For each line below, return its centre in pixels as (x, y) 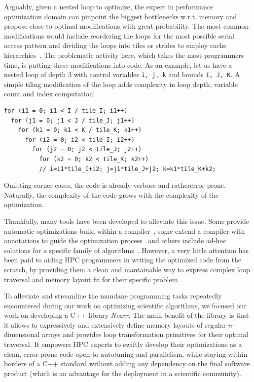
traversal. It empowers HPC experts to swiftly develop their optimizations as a (123, 344)
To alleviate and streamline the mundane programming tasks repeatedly (113, 296)
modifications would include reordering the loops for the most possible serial (119, 35)
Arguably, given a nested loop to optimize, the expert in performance (109, 6)
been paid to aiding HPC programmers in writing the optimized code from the (123, 260)
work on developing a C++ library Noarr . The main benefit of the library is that (127, 315)
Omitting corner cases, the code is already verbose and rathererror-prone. (115, 185)
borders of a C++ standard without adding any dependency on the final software (127, 363)
